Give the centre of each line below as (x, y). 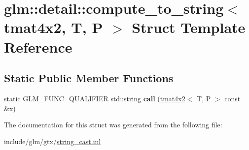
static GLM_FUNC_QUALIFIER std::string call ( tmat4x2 (95, 98)
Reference (38, 46)
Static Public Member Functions (89, 78)
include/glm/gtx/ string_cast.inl (53, 141)
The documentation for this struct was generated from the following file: (113, 125)
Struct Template (189, 27)
